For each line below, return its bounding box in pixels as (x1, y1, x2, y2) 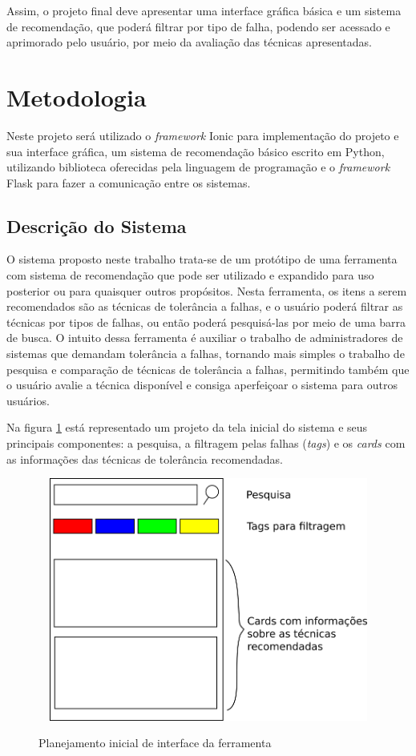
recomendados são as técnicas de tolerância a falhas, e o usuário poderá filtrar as (6, 298, 403, 315)
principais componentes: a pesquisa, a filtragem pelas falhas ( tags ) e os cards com (6, 435, 406, 452)
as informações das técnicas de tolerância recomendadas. (6, 450, 284, 467)
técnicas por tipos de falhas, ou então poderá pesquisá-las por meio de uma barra (6, 313, 406, 330)
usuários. (6, 392, 50, 408)
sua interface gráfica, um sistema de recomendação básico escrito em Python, (6, 143, 385, 159)
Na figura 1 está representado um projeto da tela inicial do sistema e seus (6, 419, 368, 436)
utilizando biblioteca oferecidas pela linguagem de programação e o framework (6, 159, 390, 175)
